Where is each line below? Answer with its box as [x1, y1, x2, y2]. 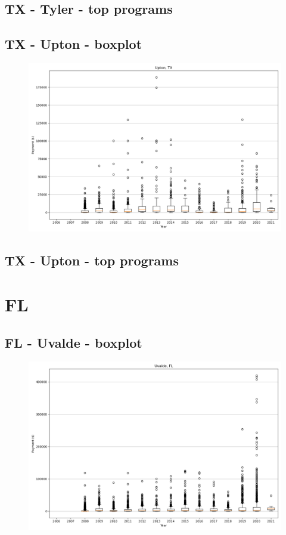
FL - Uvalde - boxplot [5, 333, 142, 351]
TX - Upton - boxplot [5, 35, 142, 53]
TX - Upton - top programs [5, 251, 179, 270]
